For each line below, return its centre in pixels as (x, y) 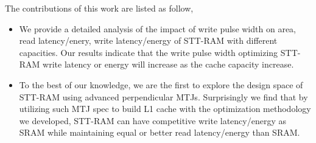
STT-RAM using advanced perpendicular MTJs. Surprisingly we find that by (163, 96)
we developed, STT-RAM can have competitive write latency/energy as (153, 120)
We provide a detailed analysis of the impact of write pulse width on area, (157, 28)
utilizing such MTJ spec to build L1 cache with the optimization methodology (165, 109)
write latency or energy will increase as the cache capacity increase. (168, 64)
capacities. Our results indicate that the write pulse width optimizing (149, 52)
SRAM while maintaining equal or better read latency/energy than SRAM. (160, 132)
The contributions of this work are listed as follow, (99, 8)
